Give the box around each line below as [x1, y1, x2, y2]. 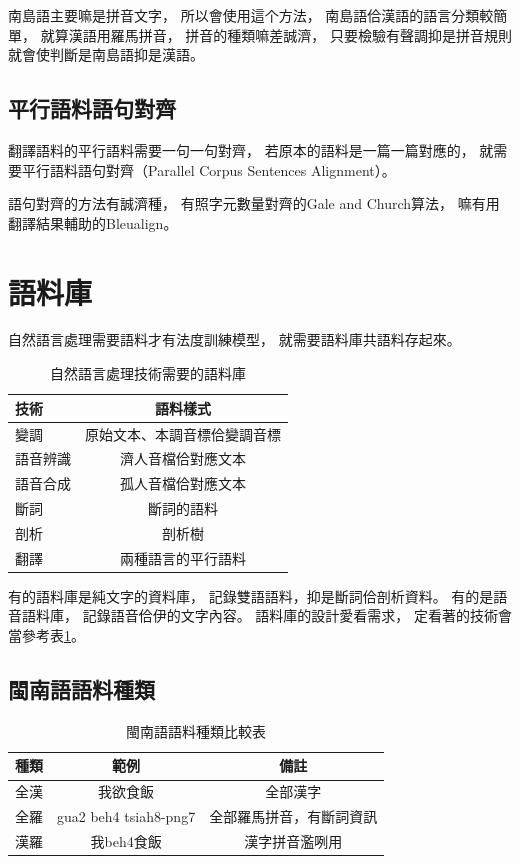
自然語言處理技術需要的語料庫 [50, 363, 246, 384]
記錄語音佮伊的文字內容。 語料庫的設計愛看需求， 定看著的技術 [82, 605, 498, 626]
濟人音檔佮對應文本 [120, 448, 246, 469]
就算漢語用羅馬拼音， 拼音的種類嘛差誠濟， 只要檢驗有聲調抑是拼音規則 [40, 24, 512, 45]
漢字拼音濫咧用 [244, 830, 343, 851]
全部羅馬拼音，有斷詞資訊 [209, 806, 378, 827]
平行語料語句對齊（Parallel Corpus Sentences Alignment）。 [21, 159, 396, 180]
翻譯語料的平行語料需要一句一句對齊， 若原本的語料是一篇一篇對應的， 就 [8, 139, 494, 160]
